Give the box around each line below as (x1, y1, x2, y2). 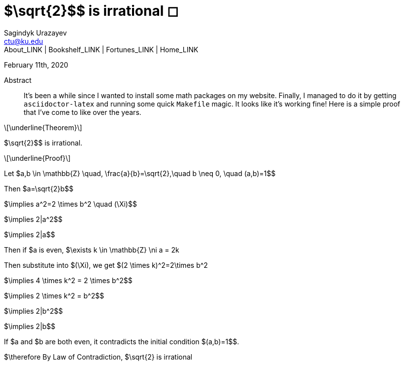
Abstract (4, 75, 32, 84)
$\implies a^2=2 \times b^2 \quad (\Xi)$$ (4, 199, 137, 208)
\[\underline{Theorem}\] (4, 123, 82, 132)
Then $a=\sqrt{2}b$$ (4, 184, 73, 193)
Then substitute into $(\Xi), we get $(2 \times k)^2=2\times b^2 (4, 260, 208, 269)
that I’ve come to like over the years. (24, 108, 141, 116)
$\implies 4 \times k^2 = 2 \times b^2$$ (4, 276, 133, 285)
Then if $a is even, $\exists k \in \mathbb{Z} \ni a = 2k (4, 245, 179, 254)
